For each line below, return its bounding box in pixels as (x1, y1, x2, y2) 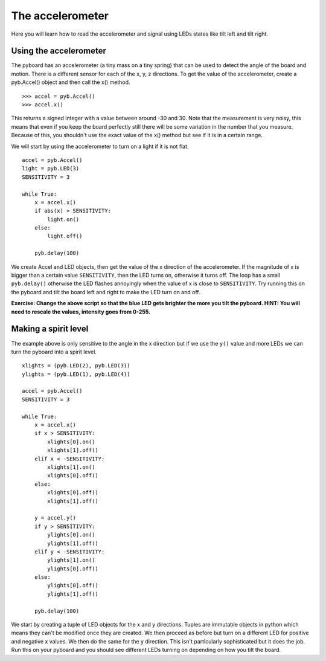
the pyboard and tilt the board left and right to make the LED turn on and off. (11, 288, 200, 295)
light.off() (47, 233, 83, 240)
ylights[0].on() (47, 532, 95, 538)
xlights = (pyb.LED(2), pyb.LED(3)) (22, 363, 130, 369)
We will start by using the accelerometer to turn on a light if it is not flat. (11, 143, 190, 150)
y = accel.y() (34, 514, 77, 521)
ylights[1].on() (47, 556, 95, 564)
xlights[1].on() (47, 463, 95, 471)
